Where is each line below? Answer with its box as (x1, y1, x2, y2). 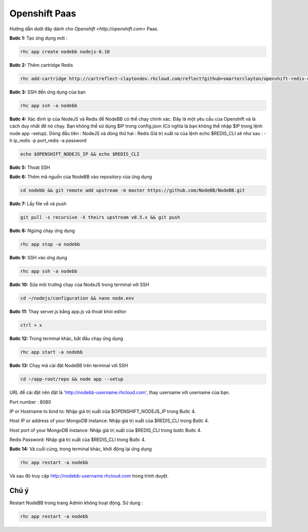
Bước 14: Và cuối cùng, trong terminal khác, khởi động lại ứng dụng (9, 446, 152, 452)
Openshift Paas (9, 8, 76, 19)
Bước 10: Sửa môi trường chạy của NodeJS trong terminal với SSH (9, 281, 149, 288)
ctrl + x (20, 322, 43, 328)
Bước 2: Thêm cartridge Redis (9, 62, 73, 68)
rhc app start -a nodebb (20, 349, 83, 355)
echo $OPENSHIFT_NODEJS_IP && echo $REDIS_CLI (20, 151, 140, 157)
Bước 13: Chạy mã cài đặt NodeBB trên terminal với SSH (9, 363, 128, 369)
